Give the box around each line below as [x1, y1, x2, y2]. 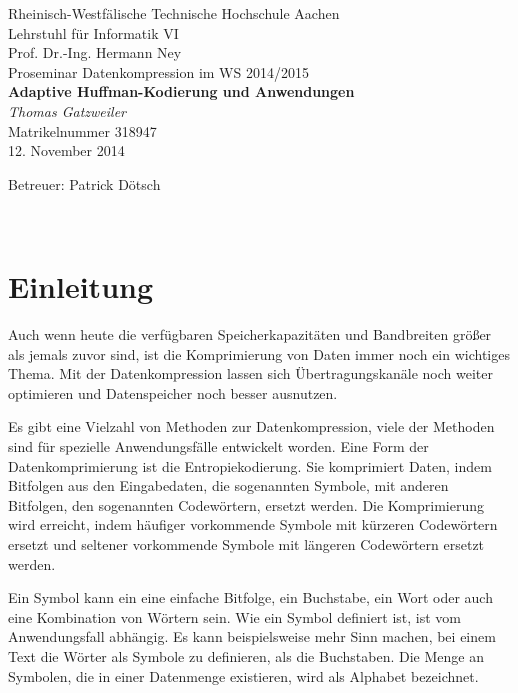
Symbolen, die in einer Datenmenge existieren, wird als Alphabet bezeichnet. [8, 665, 479, 686]
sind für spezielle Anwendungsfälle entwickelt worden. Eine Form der [8, 436, 429, 457]
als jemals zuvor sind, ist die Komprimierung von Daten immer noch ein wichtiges [8, 343, 510, 364]
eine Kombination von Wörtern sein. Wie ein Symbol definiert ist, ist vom [8, 606, 462, 627]
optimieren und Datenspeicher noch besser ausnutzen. [8, 382, 338, 403]
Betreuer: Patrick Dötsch [8, 173, 161, 194]
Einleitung [8, 266, 154, 307]
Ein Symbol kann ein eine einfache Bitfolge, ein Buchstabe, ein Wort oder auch [8, 587, 493, 608]
